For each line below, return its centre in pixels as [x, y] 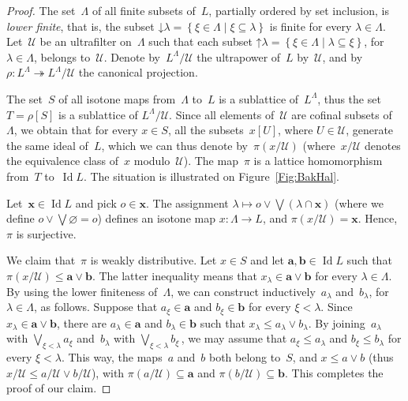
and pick [96, 202]
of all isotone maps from [117, 98]
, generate [370, 130]
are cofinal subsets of [342, 114]
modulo [152, 161]
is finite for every [311, 26]
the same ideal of [47, 145]
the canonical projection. [138, 72]
